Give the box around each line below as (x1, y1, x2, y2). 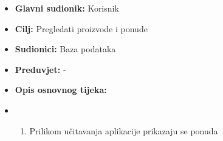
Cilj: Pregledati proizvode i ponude (15, 22, 148, 35)
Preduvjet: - (15, 63, 66, 75)
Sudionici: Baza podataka (15, 43, 116, 55)
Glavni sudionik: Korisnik (15, 2, 119, 14)
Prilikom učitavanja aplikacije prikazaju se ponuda (29, 124, 218, 137)
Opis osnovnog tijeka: (15, 83, 107, 96)
